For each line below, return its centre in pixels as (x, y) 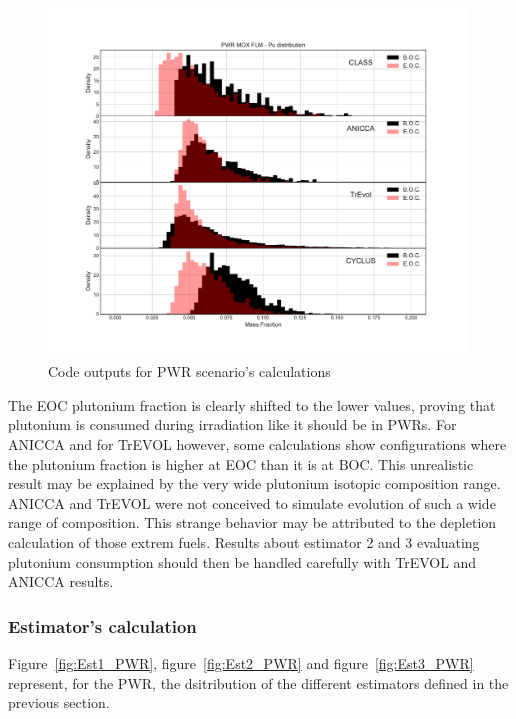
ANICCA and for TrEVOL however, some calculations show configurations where (257, 444)
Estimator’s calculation (102, 625)
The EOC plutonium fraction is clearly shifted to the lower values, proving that (252, 404)
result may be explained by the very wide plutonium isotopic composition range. (254, 483)
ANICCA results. (61, 581)
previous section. (59, 702)
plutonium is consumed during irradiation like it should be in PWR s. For (232, 424)
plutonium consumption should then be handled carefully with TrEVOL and (242, 561)
